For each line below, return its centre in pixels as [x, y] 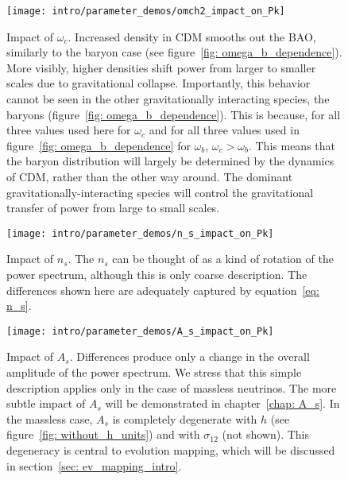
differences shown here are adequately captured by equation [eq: [163, 290]
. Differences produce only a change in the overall [189, 356]
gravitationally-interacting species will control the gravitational [160, 192]
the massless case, [50, 418]
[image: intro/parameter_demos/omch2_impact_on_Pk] [146, 11]
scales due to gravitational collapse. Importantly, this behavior [159, 83]
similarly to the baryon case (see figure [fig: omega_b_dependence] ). [174, 52]
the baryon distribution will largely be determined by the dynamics [170, 161]
